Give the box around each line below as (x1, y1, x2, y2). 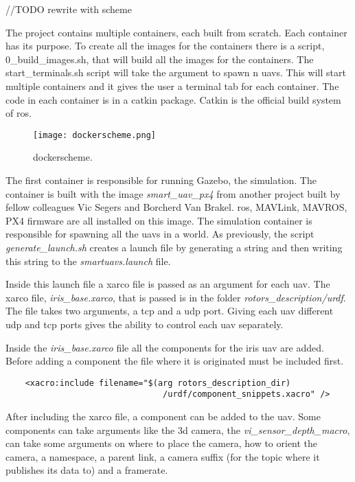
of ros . (5, 106, 32, 120)
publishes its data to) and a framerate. (5, 463, 168, 477)
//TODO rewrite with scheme (5, 2, 132, 16)
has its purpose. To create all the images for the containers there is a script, (5, 38, 325, 53)
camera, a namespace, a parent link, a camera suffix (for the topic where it (5, 449, 320, 463)
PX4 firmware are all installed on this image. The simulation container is (5, 213, 312, 227)
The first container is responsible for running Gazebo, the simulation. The (5, 173, 317, 187)
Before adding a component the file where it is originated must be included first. (5, 354, 344, 368)
